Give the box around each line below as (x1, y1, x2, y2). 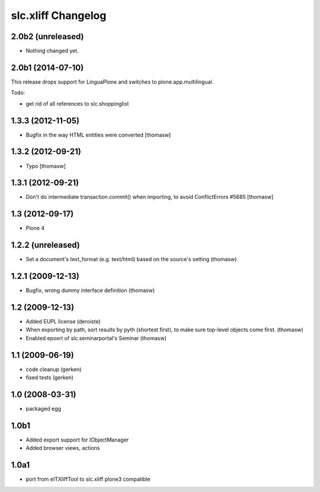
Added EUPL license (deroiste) (25, 318, 101, 325)
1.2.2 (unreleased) (11, 240, 80, 250)
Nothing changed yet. (25, 47, 79, 55)
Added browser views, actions (25, 445, 100, 452)
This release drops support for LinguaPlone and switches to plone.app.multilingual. (11, 78, 214, 85)
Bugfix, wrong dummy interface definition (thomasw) (25, 287, 155, 294)
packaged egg (25, 405, 62, 412)
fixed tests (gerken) (25, 374, 74, 381)
